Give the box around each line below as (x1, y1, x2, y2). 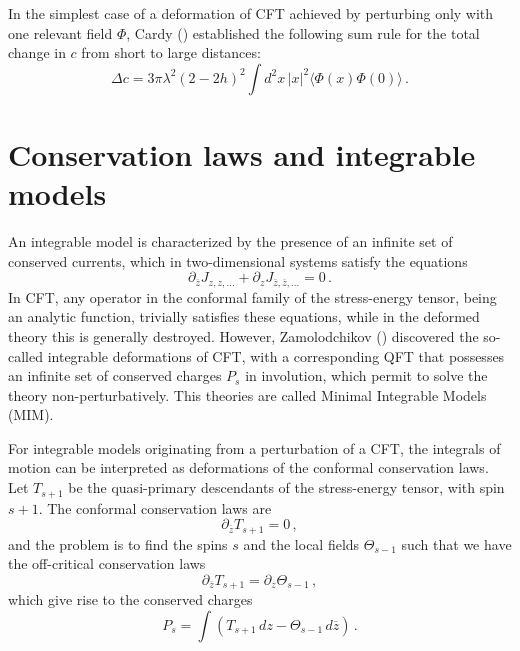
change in (8, 42, 66, 63)
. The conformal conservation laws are (38, 497, 272, 518)
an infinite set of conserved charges (8, 365, 222, 386)
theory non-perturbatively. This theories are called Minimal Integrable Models (8, 384, 487, 405)
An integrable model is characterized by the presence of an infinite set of (8, 231, 453, 252)
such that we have (401, 533, 512, 554)
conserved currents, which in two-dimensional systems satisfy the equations (8, 250, 468, 271)
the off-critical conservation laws (8, 553, 206, 574)
